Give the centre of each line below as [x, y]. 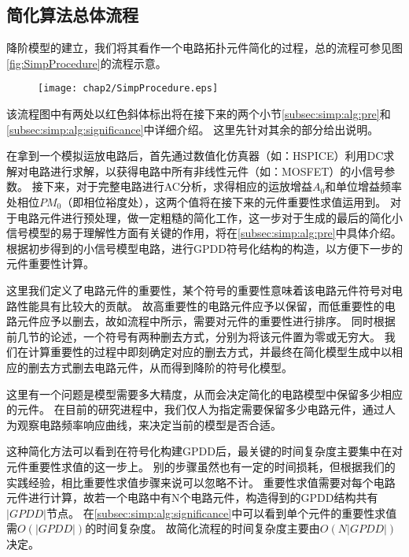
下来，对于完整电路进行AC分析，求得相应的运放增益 [177, 186]
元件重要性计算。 [50, 264]
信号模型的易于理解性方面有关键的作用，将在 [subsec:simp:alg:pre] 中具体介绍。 [204, 233]
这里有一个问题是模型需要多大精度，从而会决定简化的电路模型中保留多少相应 [204, 394]
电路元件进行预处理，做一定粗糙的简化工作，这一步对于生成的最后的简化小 [210, 217]
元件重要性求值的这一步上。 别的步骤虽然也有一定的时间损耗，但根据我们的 [201, 466]
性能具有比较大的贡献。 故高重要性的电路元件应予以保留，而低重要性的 [201, 305]
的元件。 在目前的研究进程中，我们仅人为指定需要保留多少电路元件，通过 [195, 409]
